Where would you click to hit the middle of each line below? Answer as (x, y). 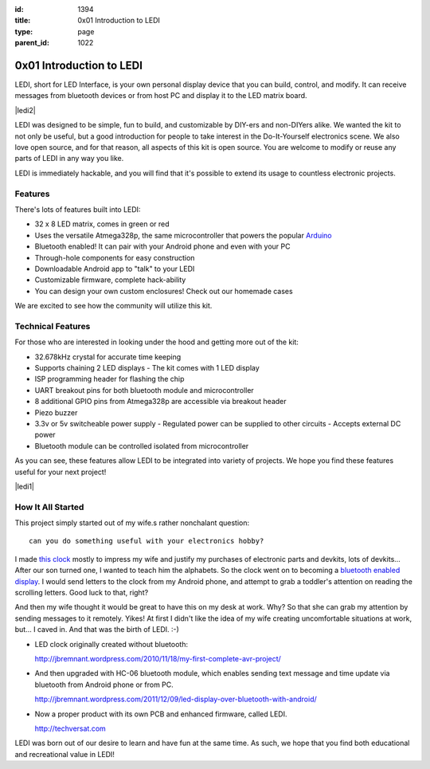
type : (24, 31)
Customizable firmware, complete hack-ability (110, 280)
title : (23, 21)
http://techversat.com (70, 728)
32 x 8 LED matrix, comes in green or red (102, 224)
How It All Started (49, 507)
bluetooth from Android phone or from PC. (104, 685)
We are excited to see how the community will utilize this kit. (113, 306)
